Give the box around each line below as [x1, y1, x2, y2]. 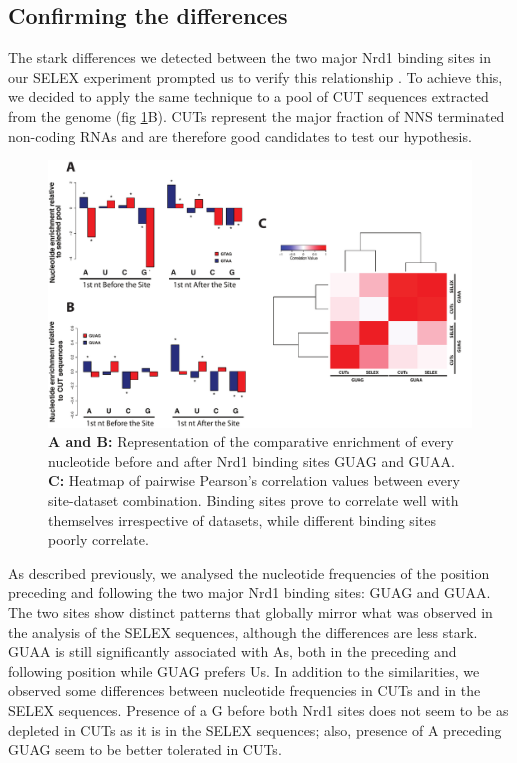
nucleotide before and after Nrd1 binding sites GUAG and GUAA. [48, 450, 455, 471]
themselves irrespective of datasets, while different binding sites [48, 509, 436, 530]
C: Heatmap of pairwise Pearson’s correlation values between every [48, 470, 460, 491]
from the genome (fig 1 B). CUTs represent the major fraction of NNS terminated [8, 105, 505, 126]
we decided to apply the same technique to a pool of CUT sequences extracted [8, 86, 489, 107]
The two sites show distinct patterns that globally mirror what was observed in [8, 602, 493, 622]
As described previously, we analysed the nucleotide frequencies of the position [8, 562, 490, 583]
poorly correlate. [48, 529, 149, 550]
